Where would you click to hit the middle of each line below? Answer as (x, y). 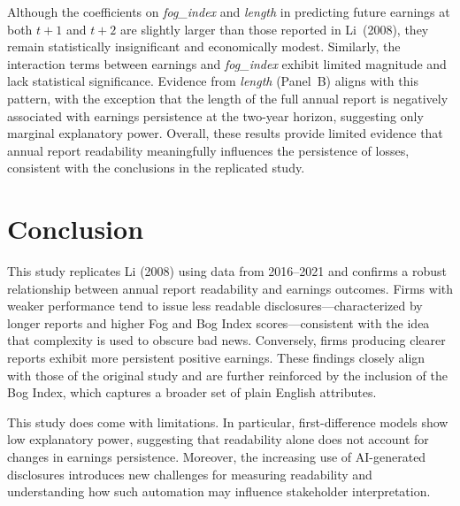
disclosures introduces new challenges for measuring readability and (190, 474)
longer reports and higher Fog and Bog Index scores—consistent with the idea (218, 322)
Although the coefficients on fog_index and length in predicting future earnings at (229, 11)
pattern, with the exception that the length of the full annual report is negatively (228, 98)
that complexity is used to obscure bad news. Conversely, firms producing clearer (226, 340)
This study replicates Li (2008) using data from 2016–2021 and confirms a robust (227, 271)
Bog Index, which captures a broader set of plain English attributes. (192, 392)
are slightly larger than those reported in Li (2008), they (275, 29)
